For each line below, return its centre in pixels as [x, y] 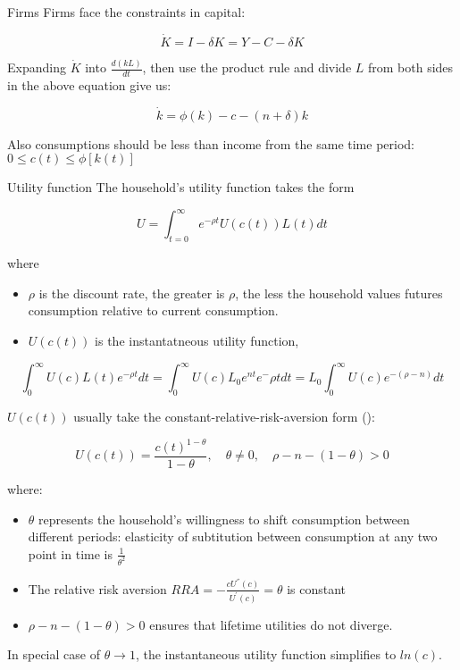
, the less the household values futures [339, 293]
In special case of [54, 654]
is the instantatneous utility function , [197, 341]
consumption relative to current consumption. [153, 310]
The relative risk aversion [97, 588]
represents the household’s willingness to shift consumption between [224, 519]
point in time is [70, 553]
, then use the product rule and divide [247, 67]
